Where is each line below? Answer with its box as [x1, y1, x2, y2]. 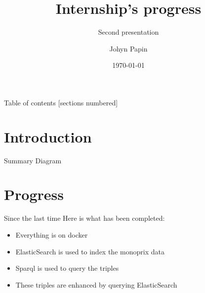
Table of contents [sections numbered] [4, 97, 118, 107]
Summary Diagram [4, 155, 62, 165]
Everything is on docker [15, 229, 88, 240]
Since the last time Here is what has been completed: [4, 213, 165, 223]
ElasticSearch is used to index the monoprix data [15, 246, 164, 256]
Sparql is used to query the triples [15, 263, 119, 273]
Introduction [4, 126, 92, 146]
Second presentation [98, 27, 159, 37]
